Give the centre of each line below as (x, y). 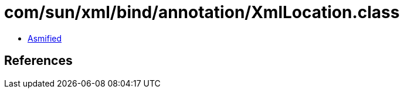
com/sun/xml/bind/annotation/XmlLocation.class (202, 12)
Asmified (45, 38)
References (38, 61)
